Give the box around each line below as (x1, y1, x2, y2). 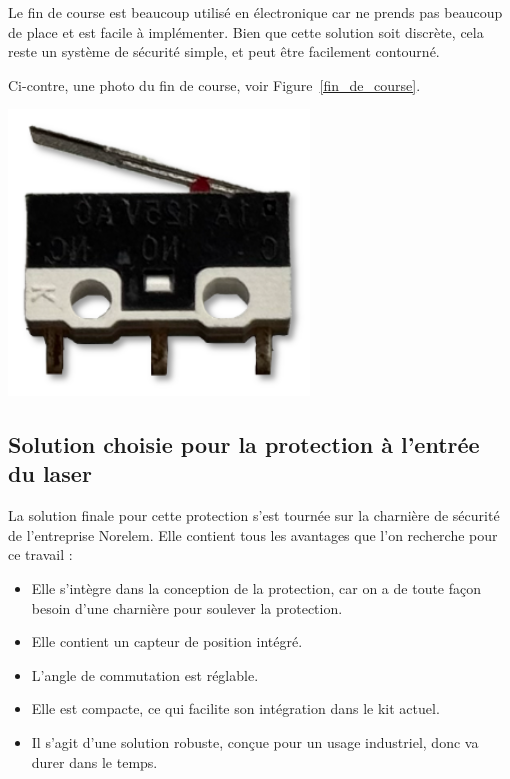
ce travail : (8, 544, 73, 565)
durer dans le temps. (31, 751, 158, 772)
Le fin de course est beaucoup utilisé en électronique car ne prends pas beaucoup (8, 2, 503, 22)
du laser (8, 458, 92, 489)
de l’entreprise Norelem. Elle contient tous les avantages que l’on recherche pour (8, 524, 498, 545)
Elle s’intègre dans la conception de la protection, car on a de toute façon (31, 577, 482, 598)
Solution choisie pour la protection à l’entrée (8, 428, 480, 459)
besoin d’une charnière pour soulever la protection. (31, 597, 343, 618)
